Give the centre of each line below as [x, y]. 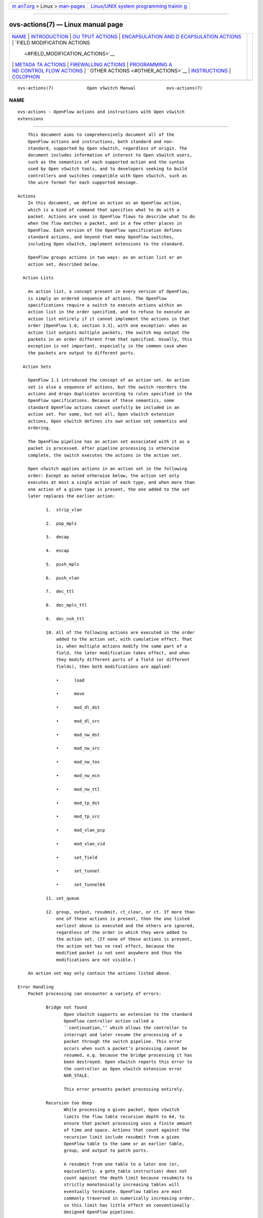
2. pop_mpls [61, 523]
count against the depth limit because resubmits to [128, 1178]
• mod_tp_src [78, 817]
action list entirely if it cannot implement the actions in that [109, 319]
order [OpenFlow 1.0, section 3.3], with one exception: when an [107, 326]
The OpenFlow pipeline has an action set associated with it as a [109, 441]
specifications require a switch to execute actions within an [105, 305]
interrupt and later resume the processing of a [123, 1035]
